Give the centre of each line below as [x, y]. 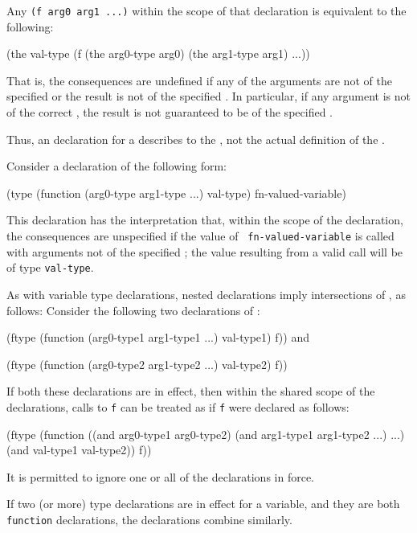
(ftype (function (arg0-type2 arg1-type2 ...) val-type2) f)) [147, 364]
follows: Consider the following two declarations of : [133, 310]
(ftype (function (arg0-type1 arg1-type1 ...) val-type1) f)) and [158, 337]
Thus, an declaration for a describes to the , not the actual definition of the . [196, 139]
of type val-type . [50, 267]
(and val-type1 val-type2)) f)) [79, 450]
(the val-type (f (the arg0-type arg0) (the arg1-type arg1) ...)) [158, 53]
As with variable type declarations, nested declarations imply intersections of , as [206, 294]
